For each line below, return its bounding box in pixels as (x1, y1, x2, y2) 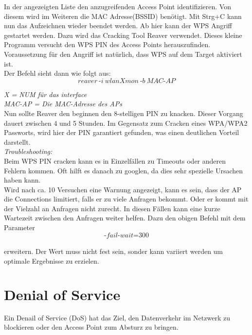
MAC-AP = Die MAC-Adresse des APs (4, 99, 122, 109)
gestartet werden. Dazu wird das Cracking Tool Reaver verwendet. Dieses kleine (4, 30, 242, 40)
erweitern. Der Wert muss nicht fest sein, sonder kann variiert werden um (4, 246, 223, 256)
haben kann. (4, 175, 41, 185)
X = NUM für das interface (4, 89, 87, 99)
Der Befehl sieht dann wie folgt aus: (4, 68, 111, 78)
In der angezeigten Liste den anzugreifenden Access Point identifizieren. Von (4, 1, 231, 11)
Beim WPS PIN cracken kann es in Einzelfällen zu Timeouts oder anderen (4, 155, 226, 166)
